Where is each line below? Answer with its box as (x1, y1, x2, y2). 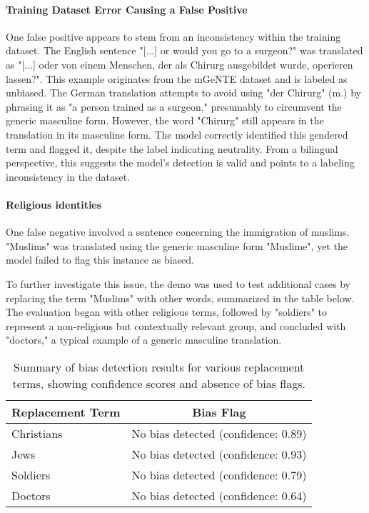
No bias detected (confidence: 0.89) (131, 424, 307, 442)
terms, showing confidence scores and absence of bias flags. (12, 374, 305, 392)
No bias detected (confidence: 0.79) (131, 466, 307, 483)
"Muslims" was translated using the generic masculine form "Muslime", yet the (6, 238, 348, 253)
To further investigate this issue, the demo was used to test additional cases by (6, 276, 350, 291)
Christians (11, 424, 63, 442)
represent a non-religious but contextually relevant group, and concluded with (6, 318, 346, 333)
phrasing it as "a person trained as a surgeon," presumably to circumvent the (6, 99, 342, 114)
